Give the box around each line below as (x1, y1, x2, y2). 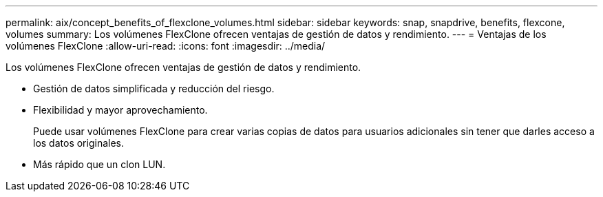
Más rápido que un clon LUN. (33, 158, 166, 170)
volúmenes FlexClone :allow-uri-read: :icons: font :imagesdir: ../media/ (6, 40, 326, 52)
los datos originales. (33, 137, 124, 149)
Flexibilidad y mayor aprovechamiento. (33, 104, 208, 116)
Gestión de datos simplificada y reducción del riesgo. (33, 83, 275, 94)
